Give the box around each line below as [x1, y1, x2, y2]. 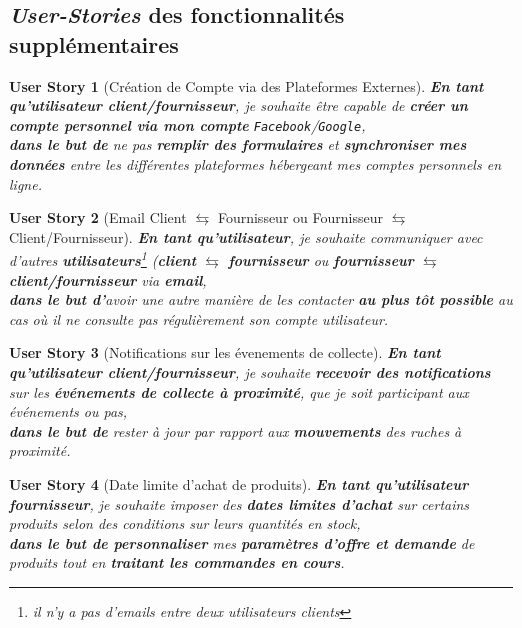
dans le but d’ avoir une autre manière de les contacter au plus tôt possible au [9, 289, 513, 310]
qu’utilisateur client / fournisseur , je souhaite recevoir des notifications [9, 362, 491, 383]
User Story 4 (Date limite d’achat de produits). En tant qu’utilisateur [9, 474, 469, 494]
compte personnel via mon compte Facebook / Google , [9, 114, 366, 135]
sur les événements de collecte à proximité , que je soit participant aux [9, 381, 469, 402]
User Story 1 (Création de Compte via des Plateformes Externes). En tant [9, 75, 484, 96]
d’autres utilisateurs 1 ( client [9, 247, 197, 271]
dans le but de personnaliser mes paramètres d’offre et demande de [9, 532, 475, 553]
